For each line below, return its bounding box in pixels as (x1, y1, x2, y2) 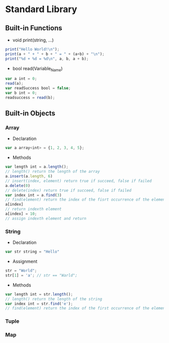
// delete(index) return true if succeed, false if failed (5, 188, 132, 193)
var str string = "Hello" (5, 249, 59, 255)
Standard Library (5, 4, 77, 15)
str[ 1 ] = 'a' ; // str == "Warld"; (5, 273, 78, 278)
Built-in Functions (5, 24, 62, 32)
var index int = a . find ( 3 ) (5, 192, 62, 198)
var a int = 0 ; (5, 76, 37, 81)
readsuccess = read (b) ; (5, 95, 55, 100)
